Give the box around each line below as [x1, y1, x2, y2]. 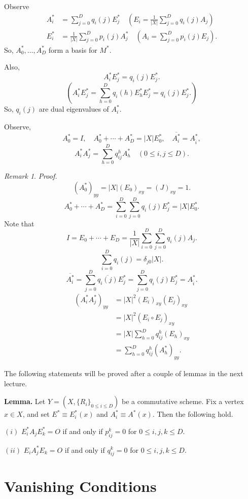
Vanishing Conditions [4, 476, 157, 496]
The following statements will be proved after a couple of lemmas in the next [4, 368, 243, 378]
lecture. [4, 378, 27, 388]
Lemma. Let [4, 396, 46, 407]
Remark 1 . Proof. [4, 171, 57, 181]
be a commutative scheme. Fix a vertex [122, 396, 244, 407]
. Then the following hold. [152, 409, 233, 419]
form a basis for [48, 44, 97, 55]
